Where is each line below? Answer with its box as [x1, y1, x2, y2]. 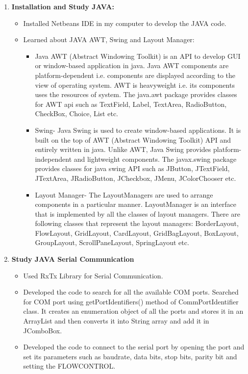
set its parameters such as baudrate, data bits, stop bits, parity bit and [23, 351, 237, 361]
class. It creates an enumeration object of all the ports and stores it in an [23, 306, 244, 316]
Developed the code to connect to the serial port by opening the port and [23, 342, 245, 352]
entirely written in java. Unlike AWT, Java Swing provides [35, 144, 211, 154]
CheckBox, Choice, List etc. [35, 108, 118, 119]
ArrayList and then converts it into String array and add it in [23, 316, 209, 326]
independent [35, 153, 72, 164]
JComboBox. [23, 325, 62, 335]
